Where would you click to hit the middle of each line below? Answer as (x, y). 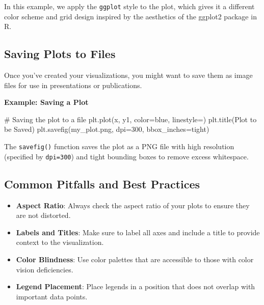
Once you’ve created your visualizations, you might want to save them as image (128, 75)
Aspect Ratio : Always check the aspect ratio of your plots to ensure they (133, 205)
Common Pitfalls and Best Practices (102, 184)
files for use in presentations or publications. (73, 85)
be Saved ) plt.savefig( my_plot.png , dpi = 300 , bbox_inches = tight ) (107, 129)
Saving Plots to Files (60, 54)
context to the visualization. (60, 242)
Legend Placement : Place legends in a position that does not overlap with (136, 286)
